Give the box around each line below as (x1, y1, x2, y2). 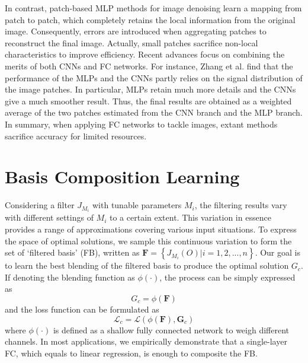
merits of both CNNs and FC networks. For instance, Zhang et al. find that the (5, 59, 293, 72)
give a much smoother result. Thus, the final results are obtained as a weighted (5, 94, 292, 107)
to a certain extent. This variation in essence (110, 211, 271, 224)
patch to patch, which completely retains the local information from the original (5, 13, 296, 26)
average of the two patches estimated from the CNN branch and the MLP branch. (5, 106, 303, 119)
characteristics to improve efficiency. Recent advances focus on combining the (5, 48, 285, 60)
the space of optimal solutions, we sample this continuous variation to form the (5, 234, 292, 247)
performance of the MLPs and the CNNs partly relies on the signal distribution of (5, 71, 303, 84)
